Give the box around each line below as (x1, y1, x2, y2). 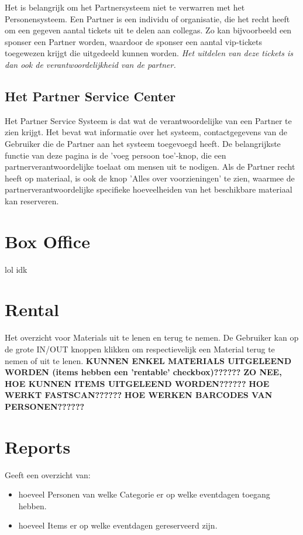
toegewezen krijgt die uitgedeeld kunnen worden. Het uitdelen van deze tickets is (5, 47, 294, 59)
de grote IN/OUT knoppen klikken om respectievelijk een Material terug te (5, 342, 275, 355)
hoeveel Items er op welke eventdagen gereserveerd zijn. (18, 519, 218, 531)
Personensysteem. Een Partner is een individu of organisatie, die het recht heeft (5, 12, 290, 25)
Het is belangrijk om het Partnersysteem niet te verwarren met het (5, 1, 245, 13)
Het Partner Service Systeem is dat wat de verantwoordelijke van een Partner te (5, 114, 292, 126)
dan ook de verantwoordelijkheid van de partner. (5, 58, 176, 70)
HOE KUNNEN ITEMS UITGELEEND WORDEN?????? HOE (5, 377, 270, 389)
